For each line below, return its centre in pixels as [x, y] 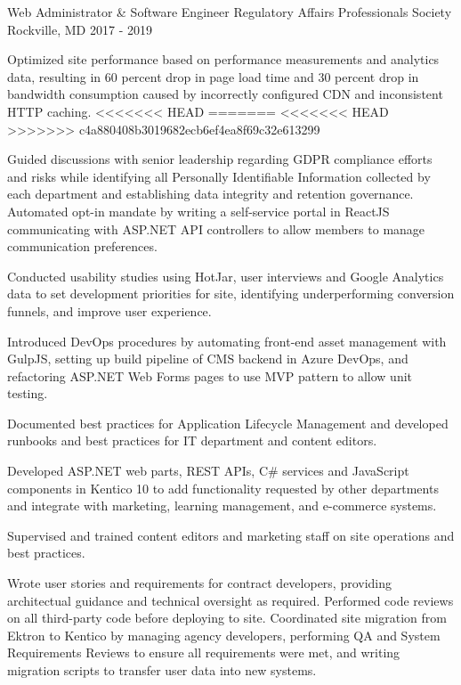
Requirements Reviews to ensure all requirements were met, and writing [204, 652]
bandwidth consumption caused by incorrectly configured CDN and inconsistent [225, 94]
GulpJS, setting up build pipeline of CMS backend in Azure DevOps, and [208, 359]
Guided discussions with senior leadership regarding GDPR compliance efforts [220, 159]
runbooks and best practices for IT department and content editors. [192, 440]
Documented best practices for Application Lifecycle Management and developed [228, 423]
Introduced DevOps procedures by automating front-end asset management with [227, 341]
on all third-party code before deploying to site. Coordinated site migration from [227, 618]
